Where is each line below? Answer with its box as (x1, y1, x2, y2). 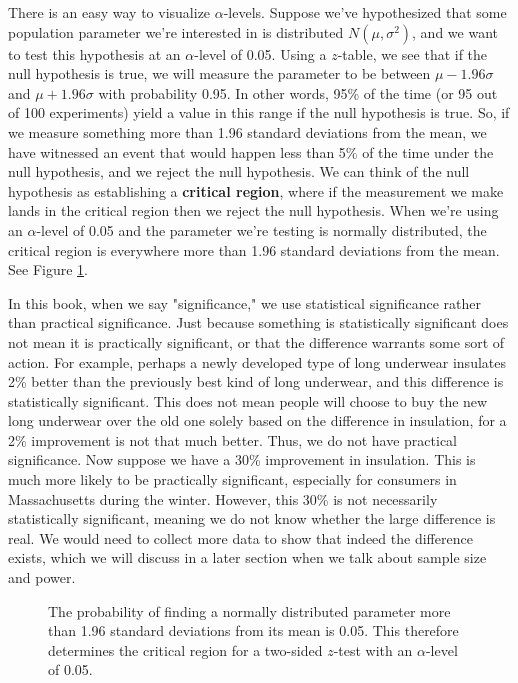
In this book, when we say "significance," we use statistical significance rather (8, 292, 482, 313)
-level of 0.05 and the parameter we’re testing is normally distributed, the (36, 219, 487, 240)
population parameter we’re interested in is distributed (8, 21, 344, 42)
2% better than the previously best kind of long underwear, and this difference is (8, 371, 504, 392)
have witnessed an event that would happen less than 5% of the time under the (8, 141, 494, 162)
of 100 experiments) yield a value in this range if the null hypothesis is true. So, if (8, 102, 510, 123)
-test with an (333, 639, 413, 660)
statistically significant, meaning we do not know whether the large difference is (8, 508, 496, 529)
